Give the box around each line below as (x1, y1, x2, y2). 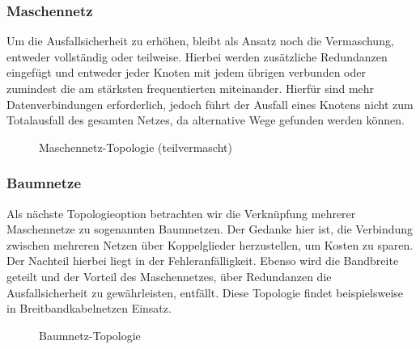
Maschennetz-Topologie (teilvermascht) (39, 138, 232, 155)
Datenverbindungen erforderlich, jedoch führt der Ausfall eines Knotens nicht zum (6, 95, 414, 112)
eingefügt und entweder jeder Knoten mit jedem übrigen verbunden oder (6, 64, 366, 81)
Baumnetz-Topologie (39, 326, 141, 343)
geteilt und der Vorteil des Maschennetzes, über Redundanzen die (6, 267, 332, 284)
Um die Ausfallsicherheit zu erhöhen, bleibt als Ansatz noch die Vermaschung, (6, 32, 394, 49)
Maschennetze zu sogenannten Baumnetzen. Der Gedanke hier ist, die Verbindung (6, 221, 414, 238)
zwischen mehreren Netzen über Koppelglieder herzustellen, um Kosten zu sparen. (6, 236, 414, 253)
